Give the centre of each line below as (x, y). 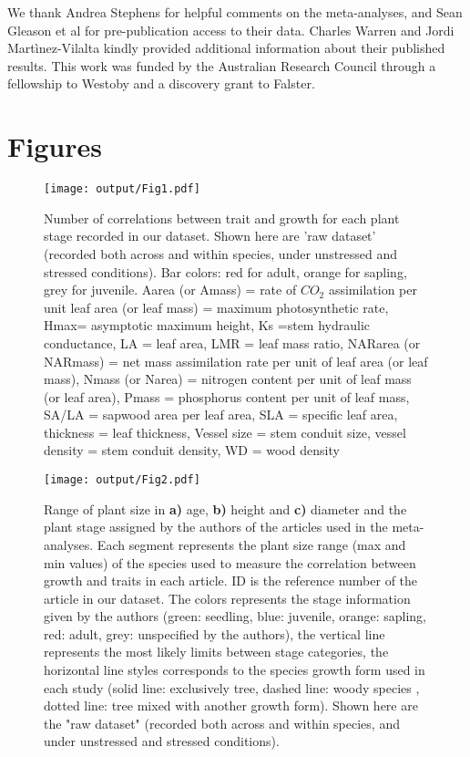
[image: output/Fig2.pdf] (122, 480)
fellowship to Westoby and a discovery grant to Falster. (161, 83)
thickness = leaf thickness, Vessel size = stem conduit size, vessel (225, 432)
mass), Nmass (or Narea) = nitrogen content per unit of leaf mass (228, 379)
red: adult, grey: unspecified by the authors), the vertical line (215, 633)
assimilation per (373, 290)
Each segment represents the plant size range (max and (251, 544)
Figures (55, 146)
